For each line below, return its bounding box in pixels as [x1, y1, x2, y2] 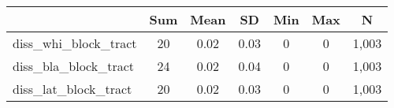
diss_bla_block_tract [13, 57, 135, 75]
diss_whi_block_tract [13, 34, 137, 52]
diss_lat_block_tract [13, 80, 132, 98]
